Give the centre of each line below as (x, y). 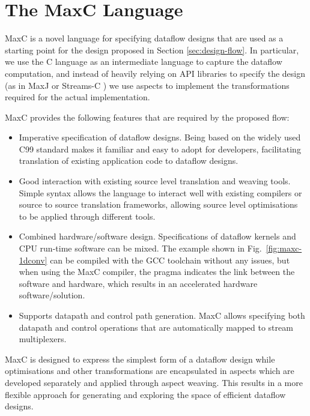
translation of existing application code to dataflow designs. (129, 161)
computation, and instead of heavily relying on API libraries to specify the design (155, 73)
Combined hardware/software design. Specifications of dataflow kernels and (157, 236)
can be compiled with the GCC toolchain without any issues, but (170, 260)
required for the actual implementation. (77, 97)
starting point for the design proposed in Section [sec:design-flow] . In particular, (152, 50)
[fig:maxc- (284, 248)
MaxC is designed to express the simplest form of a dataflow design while (140, 359)
